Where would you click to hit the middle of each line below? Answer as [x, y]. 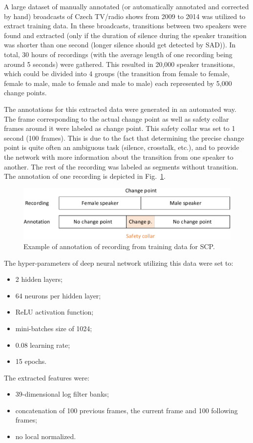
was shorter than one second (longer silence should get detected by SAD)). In [120, 45]
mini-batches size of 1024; [54, 328]
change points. [25, 93]
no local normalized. [46, 436]
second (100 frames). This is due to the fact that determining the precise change [124, 137]
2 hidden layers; [39, 279]
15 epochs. [31, 361]
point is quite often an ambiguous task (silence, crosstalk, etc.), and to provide [122, 147]
